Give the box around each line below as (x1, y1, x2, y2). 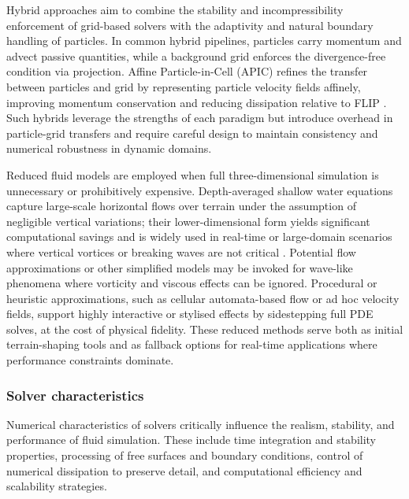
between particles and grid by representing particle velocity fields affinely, (6, 78, 361, 94)
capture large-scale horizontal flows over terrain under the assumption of (6, 198, 356, 214)
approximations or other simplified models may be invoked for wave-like (6, 259, 353, 275)
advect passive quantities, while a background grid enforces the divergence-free (6, 47, 386, 64)
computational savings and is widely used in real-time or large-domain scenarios (6, 228, 392, 245)
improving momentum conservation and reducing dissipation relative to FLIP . (6, 94, 387, 110)
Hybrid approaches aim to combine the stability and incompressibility (6, 2, 344, 17)
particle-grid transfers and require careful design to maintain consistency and (6, 124, 378, 141)
